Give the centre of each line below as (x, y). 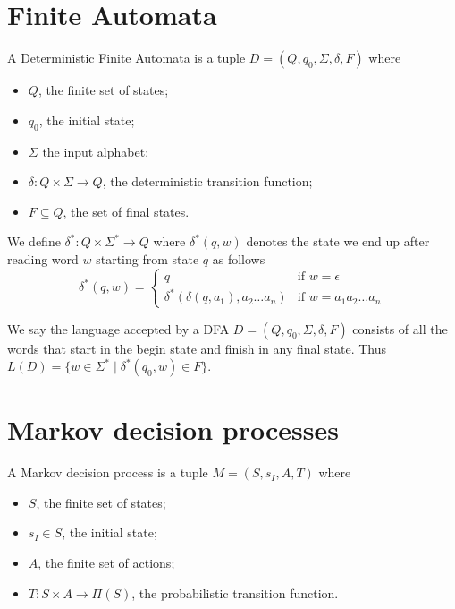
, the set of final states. (126, 211)
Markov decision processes (173, 429)
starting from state (147, 258)
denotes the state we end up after (338, 241)
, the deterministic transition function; (207, 181)
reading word (43, 258)
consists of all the (400, 328)
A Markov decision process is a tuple (108, 472)
